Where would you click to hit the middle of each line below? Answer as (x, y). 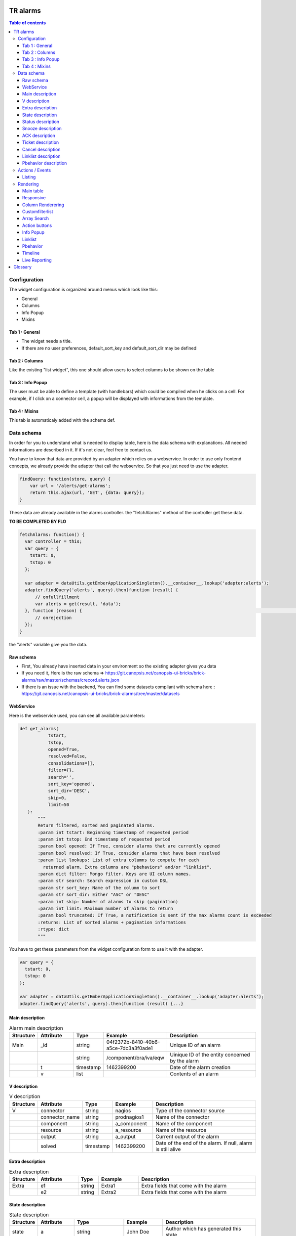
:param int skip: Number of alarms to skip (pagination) (108, 902)
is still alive (168, 1149)
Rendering (28, 184)
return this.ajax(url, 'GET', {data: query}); (87, 493)
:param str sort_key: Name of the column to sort (99, 888)
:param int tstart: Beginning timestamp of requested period (113, 832)
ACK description (39, 135)
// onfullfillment (57, 597)
